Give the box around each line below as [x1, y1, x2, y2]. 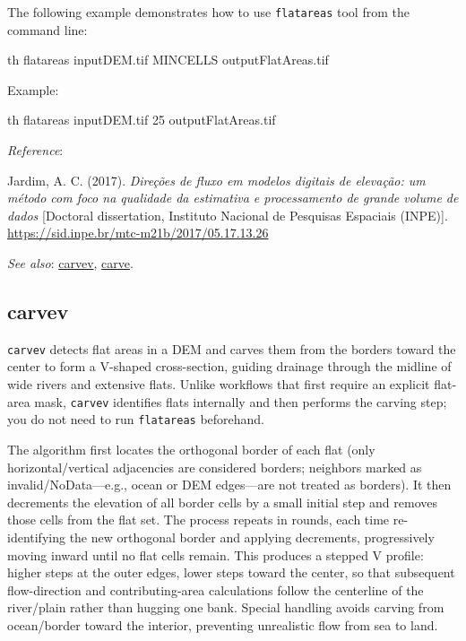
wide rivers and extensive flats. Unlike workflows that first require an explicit [7, 375, 430, 394]
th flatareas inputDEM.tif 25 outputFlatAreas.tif [7, 110, 276, 129]
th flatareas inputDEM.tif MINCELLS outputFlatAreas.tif [7, 50, 329, 69]
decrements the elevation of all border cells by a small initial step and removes [7, 492, 437, 511]
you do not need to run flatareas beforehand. [7, 410, 265, 429]
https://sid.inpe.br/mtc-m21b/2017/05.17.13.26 [7, 223, 269, 242]
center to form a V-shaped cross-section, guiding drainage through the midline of [7, 357, 452, 376]
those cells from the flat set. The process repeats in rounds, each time [7, 510, 390, 529]
